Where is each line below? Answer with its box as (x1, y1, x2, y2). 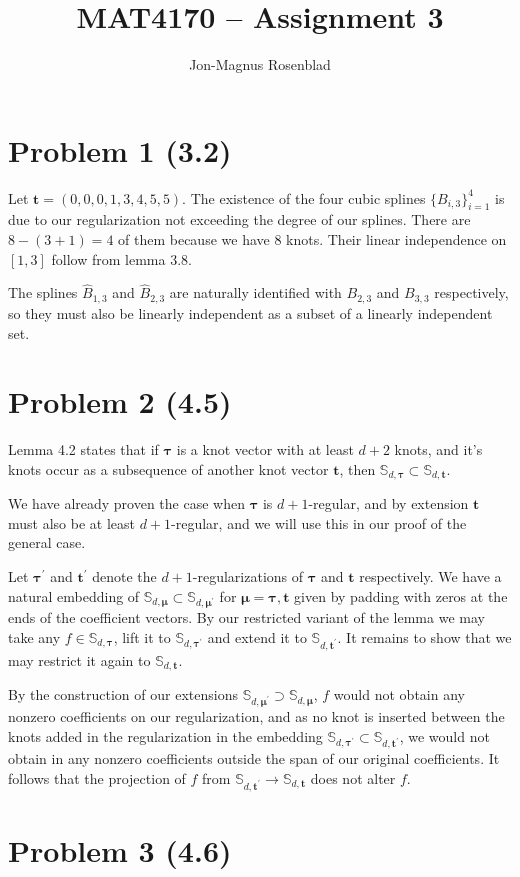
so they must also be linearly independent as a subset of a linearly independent (8, 302, 493, 323)
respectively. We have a (359, 566, 502, 587)
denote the (92, 566, 157, 587)
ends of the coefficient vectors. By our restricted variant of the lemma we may (8, 607, 485, 628)
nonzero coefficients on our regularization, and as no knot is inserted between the (8, 705, 505, 726)
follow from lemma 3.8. (51, 248, 192, 269)
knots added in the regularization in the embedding (8, 725, 323, 746)
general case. (8, 532, 86, 553)
